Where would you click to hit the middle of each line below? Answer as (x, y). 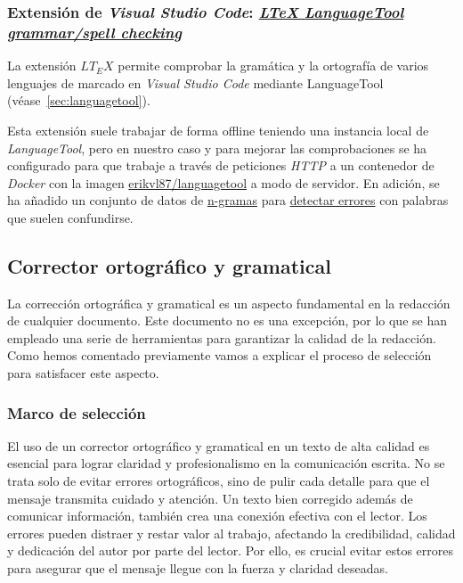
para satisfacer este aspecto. (83, 373)
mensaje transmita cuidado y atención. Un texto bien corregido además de (210, 498)
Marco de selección (77, 412)
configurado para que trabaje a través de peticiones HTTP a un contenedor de (221, 165)
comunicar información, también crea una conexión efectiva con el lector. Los (217, 516)
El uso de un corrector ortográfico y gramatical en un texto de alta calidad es (219, 445)
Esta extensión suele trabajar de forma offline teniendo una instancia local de (218, 130)
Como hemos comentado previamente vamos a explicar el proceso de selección (219, 355)
